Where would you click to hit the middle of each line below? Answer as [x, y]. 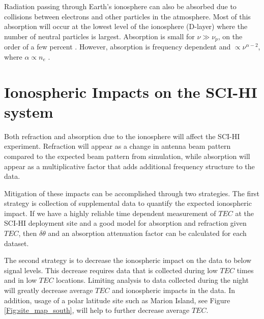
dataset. [17, 243]
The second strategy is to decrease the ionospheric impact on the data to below [128, 260]
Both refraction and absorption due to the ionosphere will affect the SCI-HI [122, 136]
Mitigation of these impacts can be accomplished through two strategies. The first [132, 193]
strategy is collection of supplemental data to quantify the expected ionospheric [128, 203]
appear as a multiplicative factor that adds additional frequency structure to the [129, 166]
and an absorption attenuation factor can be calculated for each [147, 233]
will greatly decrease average [49, 290]
